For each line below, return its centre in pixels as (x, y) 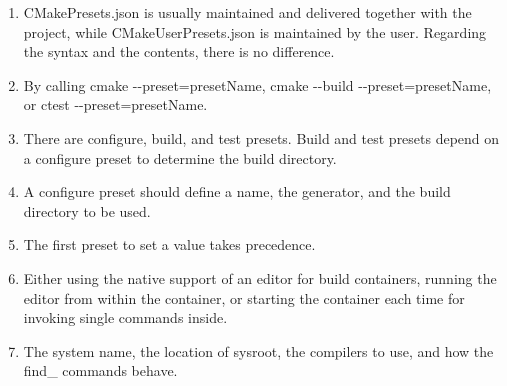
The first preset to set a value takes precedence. (169, 244)
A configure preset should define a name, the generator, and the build (237, 191)
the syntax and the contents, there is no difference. (179, 51)
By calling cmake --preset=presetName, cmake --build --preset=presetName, (257, 84)
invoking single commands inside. (125, 317)
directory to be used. (87, 210)
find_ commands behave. (100, 370)
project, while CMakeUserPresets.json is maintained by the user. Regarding (255, 31)
